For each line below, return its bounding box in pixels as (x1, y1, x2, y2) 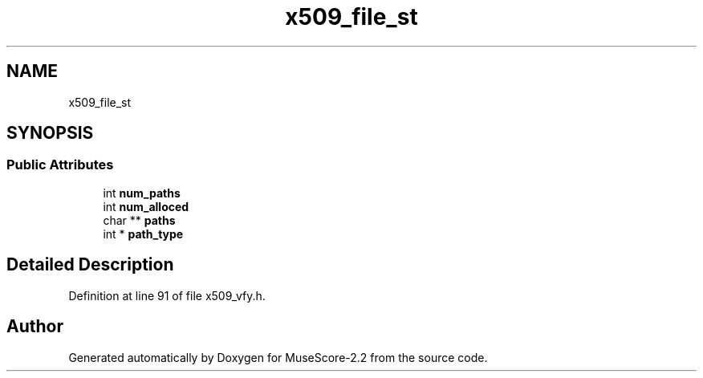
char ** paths (103, 213, 176, 227)
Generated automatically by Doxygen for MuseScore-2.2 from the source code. (68, 350, 488, 364)
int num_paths (103, 185, 181, 200)
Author (6, 316, 63, 337)
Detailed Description (6, 254, 174, 275)
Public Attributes (6, 156, 114, 173)
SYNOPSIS (6, 123, 94, 144)
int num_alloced (103, 199, 189, 213)
